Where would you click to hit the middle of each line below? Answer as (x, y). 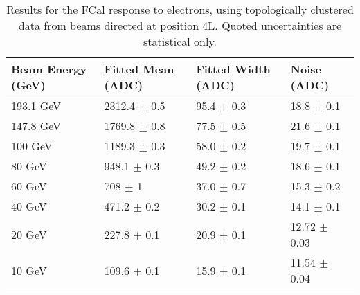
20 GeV (29, 234)
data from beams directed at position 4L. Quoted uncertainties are (180, 25)
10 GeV (29, 270)
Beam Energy (49, 69)
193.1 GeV (36, 106)
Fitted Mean (139, 69)
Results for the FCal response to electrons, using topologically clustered (180, 9)
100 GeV (32, 146)
